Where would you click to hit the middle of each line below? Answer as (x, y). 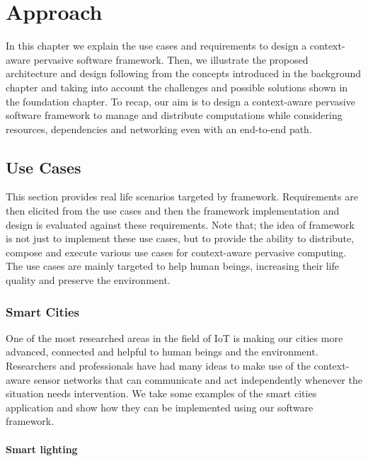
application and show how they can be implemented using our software (160, 407)
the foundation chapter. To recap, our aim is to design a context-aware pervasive (180, 101)
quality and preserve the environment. (88, 280)
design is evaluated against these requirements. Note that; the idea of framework (180, 224)
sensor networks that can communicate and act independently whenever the (198, 379)
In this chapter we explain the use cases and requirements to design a (156, 46)
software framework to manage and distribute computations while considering (174, 115)
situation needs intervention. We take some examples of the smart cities (161, 393)
